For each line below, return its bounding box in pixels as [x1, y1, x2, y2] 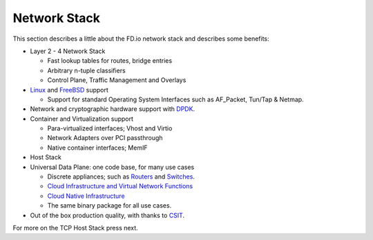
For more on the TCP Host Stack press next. [12, 223, 138, 232]
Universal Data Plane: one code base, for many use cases [30, 163, 195, 171]
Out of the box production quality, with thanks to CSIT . [30, 211, 185, 219]
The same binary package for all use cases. [47, 201, 172, 210]
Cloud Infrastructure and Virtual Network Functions [47, 182, 193, 190]
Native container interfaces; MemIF [47, 143, 148, 152]
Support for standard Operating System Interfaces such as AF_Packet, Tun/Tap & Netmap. [47, 95, 304, 103]
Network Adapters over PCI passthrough [47, 134, 163, 142]
